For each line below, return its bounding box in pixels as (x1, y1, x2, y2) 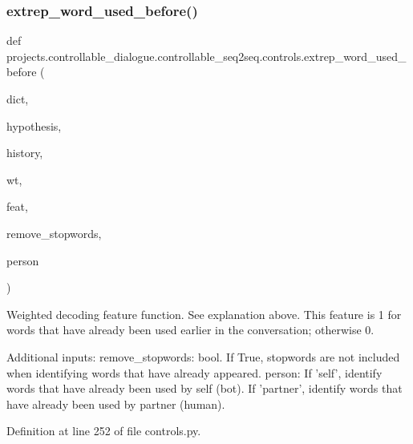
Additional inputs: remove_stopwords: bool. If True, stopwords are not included (6, 348, 400, 365)
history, (6, 144, 43, 161)
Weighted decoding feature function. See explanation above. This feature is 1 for (6, 305, 402, 322)
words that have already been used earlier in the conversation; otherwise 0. (6, 321, 375, 338)
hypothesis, (6, 117, 62, 134)
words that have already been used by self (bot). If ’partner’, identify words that (6, 380, 403, 397)
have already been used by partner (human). (6, 395, 225, 412)
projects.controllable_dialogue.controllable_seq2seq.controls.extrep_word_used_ (6, 47, 407, 64)
